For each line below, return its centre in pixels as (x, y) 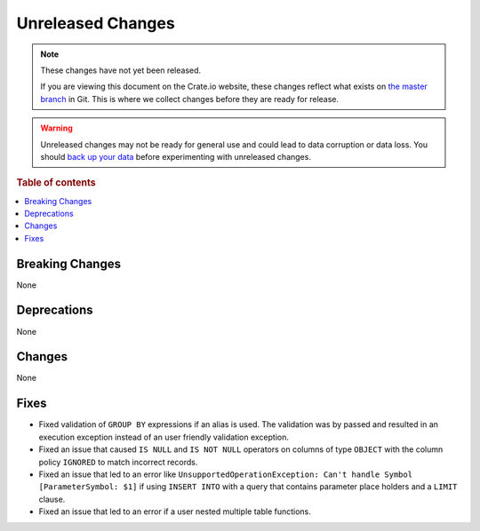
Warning (56, 128)
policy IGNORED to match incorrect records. (118, 462)
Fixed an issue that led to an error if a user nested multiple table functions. (175, 511)
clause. (52, 499)
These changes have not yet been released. (121, 70)
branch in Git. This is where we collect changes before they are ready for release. (190, 99)
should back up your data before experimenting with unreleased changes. (176, 156)
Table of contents (56, 183)
